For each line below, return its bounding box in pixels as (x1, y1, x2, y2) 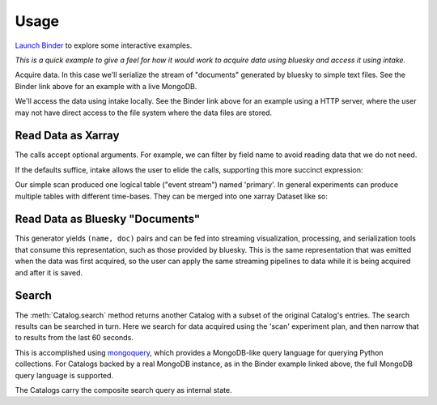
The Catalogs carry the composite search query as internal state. (15, 385, 232, 394)
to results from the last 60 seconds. (15, 333, 134, 343)
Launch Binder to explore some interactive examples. (15, 40, 193, 50)
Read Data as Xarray (15, 129, 120, 143)
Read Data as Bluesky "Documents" (15, 212, 201, 226)
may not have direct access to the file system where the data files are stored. (15, 108, 273, 117)
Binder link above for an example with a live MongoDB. (15, 81, 197, 91)
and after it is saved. (15, 267, 83, 277)
